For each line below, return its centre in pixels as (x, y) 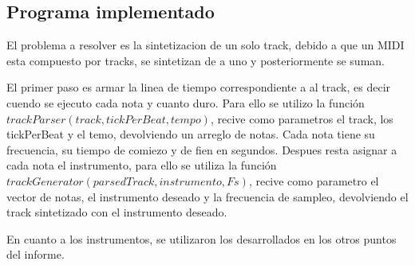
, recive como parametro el (314, 180)
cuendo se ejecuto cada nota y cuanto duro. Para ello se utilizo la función (186, 102)
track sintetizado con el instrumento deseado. (117, 212)
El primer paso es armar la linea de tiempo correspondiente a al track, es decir (199, 87)
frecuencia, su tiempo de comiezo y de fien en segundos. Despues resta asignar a (202, 149)
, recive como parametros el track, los (302, 118)
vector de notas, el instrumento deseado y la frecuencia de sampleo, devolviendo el (207, 196)
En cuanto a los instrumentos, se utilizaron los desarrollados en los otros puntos (202, 238)
